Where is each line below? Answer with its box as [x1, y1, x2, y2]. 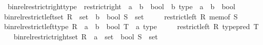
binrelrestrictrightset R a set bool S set [13, 31, 158, 41]
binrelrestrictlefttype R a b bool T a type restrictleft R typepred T [4, 21, 259, 32]
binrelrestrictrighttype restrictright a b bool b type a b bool [7, 1, 235, 11]
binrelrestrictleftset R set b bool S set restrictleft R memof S [4, 11, 238, 21]
